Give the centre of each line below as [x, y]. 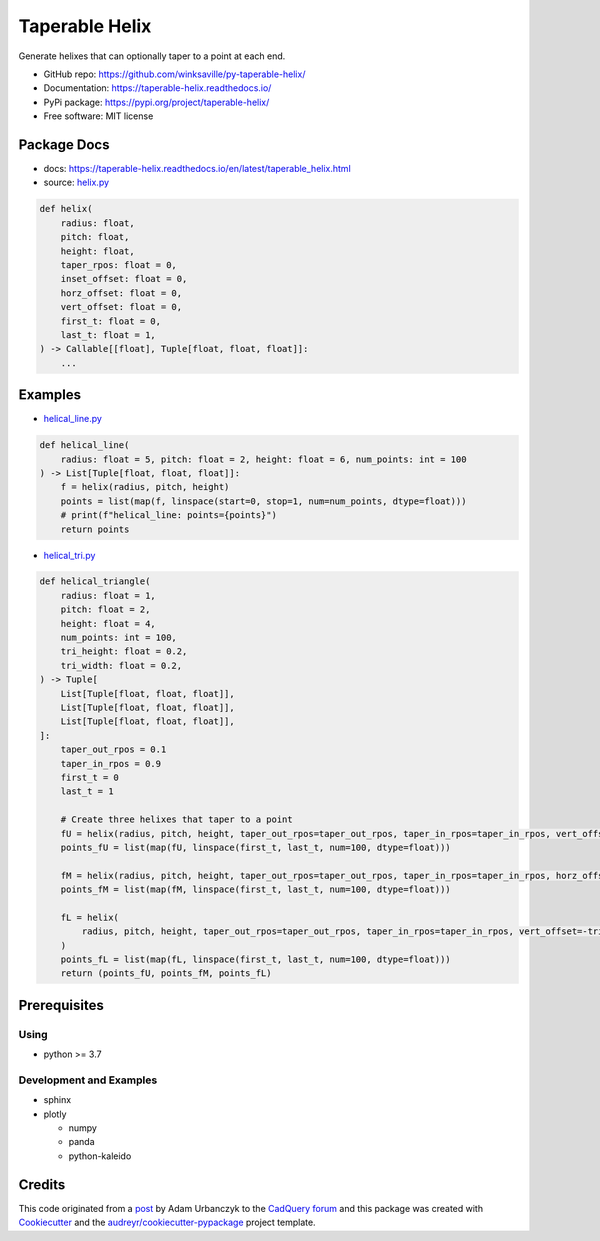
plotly [55, 1114]
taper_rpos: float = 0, [118, 264]
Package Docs [64, 144]
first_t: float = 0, [111, 321]
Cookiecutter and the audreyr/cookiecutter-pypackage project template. [167, 1222]
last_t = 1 [87, 791]
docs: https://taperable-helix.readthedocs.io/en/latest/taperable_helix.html [197, 169]
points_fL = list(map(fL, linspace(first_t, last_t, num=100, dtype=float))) [256, 959]
